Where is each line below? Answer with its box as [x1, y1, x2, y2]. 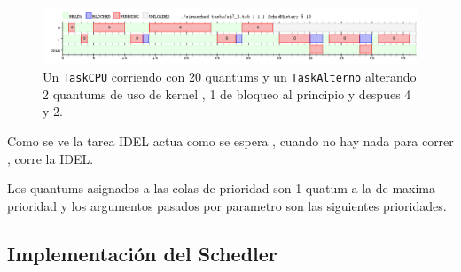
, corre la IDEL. [7, 149, 94, 167]
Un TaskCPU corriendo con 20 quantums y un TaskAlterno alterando [43, 67, 417, 86]
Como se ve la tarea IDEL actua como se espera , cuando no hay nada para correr [7, 132, 454, 151]
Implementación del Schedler [7, 239, 277, 267]
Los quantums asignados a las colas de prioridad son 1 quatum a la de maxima [7, 179, 436, 198]
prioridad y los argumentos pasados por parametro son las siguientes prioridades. [7, 196, 447, 214]
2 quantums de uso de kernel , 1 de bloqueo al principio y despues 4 [43, 84, 411, 103]
